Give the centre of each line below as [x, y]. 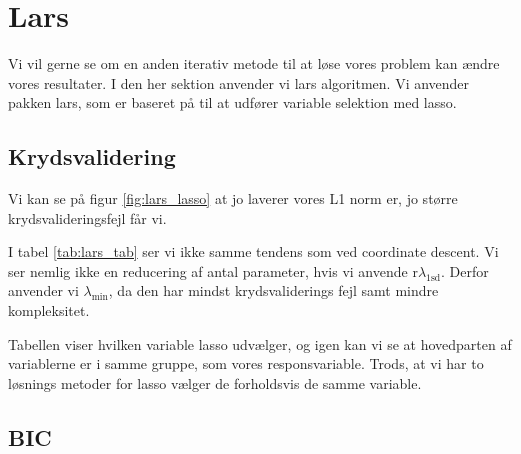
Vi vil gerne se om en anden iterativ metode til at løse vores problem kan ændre [254, 63]
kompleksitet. [49, 310]
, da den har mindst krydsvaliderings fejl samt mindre [273, 290]
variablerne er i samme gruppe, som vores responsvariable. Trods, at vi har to [246, 363]
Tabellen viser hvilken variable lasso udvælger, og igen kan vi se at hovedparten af [260, 343]
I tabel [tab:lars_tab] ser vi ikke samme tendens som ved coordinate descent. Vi [253, 251]
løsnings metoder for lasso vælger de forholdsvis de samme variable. [215, 382]
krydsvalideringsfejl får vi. [87, 217]
